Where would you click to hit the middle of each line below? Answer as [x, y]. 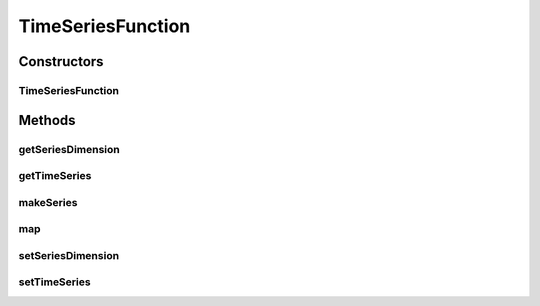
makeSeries [48, 202]
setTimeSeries [54, 282]
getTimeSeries [55, 176]
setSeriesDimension [69, 255]
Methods [47, 120]
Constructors [61, 61]
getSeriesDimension [69, 149]
